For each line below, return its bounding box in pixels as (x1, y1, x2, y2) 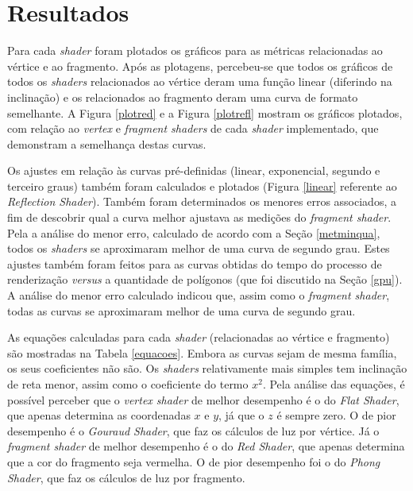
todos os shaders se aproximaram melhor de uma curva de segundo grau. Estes (7, 240, 390, 257)
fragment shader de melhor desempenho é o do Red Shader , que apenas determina (7, 438, 405, 454)
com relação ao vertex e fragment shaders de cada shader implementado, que (7, 120, 379, 137)
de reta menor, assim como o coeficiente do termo (7, 376, 249, 392)
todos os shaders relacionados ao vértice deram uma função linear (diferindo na (7, 73, 392, 90)
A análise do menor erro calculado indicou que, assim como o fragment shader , (7, 287, 390, 303)
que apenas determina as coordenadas (7, 407, 191, 423)
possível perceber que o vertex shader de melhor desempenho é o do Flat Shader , (7, 391, 399, 408)
